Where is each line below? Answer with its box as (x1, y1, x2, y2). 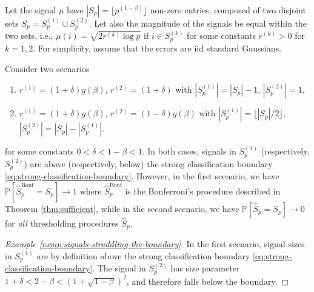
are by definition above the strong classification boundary (36, 249, 250, 262)
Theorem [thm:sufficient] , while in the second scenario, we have (5, 202, 239, 214)
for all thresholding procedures (5, 216, 119, 229)
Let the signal (5, 4, 56, 16)
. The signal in (92, 262, 146, 274)
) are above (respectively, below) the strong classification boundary (24, 157, 273, 170)
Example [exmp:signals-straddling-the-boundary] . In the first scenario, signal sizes (5, 237, 305, 250)
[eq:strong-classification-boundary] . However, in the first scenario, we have (5, 170, 279, 182)
